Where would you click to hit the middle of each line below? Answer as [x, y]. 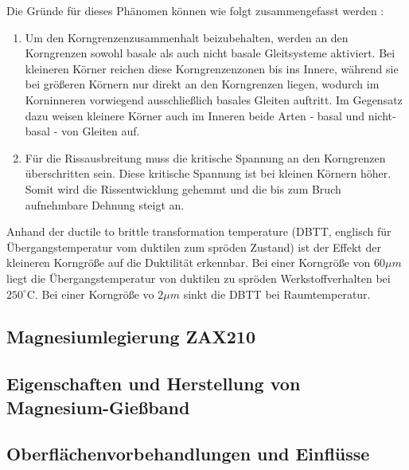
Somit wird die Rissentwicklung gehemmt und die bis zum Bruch [183, 188]
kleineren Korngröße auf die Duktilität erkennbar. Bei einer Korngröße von [189, 262]
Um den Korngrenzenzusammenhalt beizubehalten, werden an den [187, 37]
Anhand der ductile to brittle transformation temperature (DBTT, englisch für [199, 231]
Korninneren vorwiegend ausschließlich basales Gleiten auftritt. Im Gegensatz [214, 99]
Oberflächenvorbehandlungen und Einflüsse [188, 454]
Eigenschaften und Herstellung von [154, 384]
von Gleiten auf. [100, 131]
